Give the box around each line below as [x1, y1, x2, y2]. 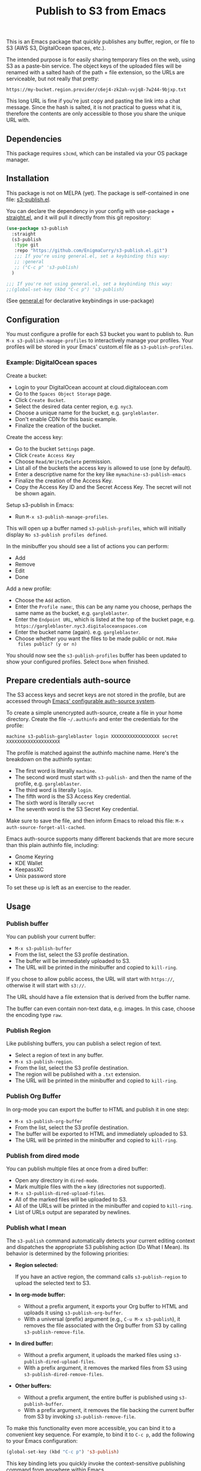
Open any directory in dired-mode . [14, 1176, 99, 1184]
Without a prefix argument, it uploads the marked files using [23, 1352, 172, 1359]
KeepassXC [14, 866, 44, 873]
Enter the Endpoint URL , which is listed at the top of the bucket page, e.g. [14, 616, 195, 623]
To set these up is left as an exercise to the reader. [6, 884, 131, 891]
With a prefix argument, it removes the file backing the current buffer [23, 1407, 194, 1414]
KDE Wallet [14, 860, 43, 867]
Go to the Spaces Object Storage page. [14, 390, 112, 397]
